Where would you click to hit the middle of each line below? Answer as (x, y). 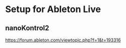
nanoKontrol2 (27, 28)
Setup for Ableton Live (53, 9)
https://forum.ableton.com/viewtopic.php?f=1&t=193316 (63, 40)
